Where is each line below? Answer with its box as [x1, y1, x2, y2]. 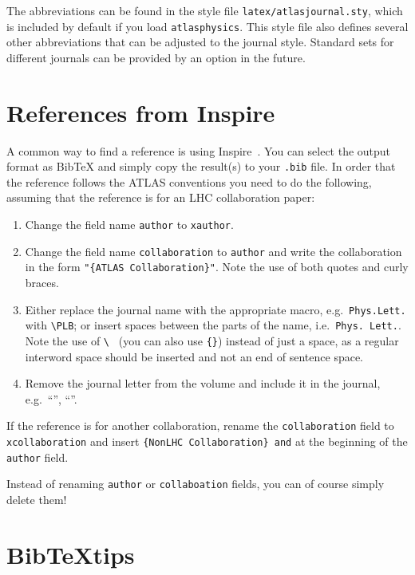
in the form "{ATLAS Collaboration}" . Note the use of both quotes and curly [25, 258, 409, 275]
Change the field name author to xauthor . [25, 216, 234, 233]
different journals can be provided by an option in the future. [6, 49, 306, 65]
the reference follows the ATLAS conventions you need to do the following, [6, 173, 372, 190]
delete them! [6, 491, 67, 507]
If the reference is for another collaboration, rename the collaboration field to [6, 417, 394, 434]
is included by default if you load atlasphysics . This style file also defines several [6, 18, 409, 34]
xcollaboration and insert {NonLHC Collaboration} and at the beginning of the [6, 433, 408, 450]
